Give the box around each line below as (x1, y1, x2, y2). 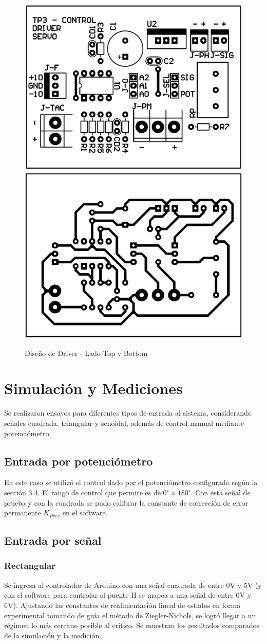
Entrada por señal (4, 532, 102, 548)
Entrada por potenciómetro (4, 453, 153, 469)
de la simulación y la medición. (4, 630, 102, 640)
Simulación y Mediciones (4, 378, 183, 399)
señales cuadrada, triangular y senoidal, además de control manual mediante (4, 418, 244, 428)
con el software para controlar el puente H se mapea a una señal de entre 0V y (4, 589, 252, 600)
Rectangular (4, 559, 55, 572)
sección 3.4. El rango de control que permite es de (4, 487, 161, 497)
